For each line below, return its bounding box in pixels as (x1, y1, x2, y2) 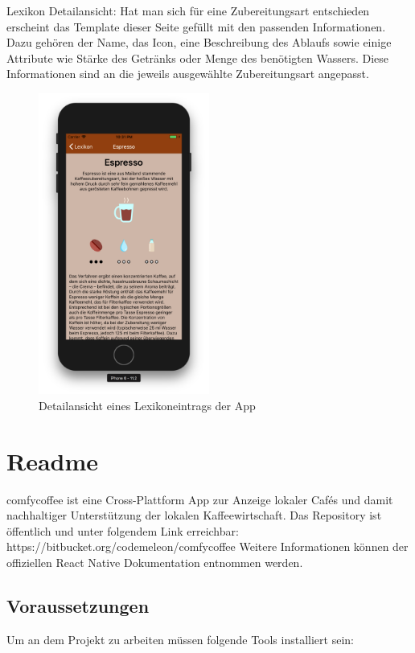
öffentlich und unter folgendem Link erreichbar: (6, 522, 239, 539)
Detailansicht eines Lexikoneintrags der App (39, 396, 256, 413)
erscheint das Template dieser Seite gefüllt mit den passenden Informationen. (6, 18, 386, 35)
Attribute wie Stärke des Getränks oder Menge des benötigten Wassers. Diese (6, 49, 389, 66)
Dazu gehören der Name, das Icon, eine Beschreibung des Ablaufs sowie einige (6, 34, 392, 51)
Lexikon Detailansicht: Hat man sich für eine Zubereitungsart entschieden (6, 2, 370, 18)
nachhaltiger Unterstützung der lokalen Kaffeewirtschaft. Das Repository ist (6, 507, 382, 524)
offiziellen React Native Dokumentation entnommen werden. (6, 553, 303, 570)
